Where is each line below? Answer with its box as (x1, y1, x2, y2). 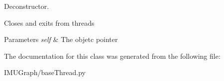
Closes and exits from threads (4, 17, 95, 28)
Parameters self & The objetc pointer (4, 34, 118, 44)
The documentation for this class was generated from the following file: (4, 50, 221, 61)
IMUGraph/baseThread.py (4, 67, 86, 78)
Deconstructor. (4, 1, 49, 11)
